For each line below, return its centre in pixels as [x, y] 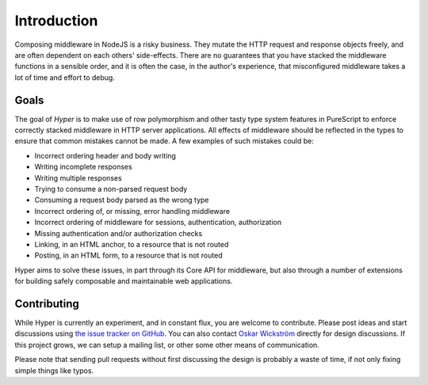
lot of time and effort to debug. [65, 77]
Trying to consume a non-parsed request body [111, 189]
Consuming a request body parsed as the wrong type [122, 200]
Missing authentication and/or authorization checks [118, 233]
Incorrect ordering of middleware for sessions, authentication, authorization [158, 223]
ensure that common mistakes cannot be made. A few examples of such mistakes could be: [164, 141]
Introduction [56, 21]
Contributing [47, 304]
